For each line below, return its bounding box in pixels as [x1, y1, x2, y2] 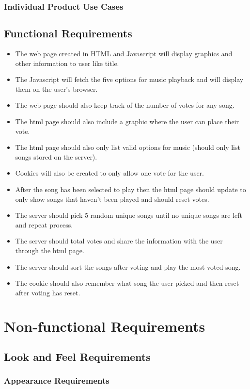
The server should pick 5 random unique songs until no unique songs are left [15, 210, 242, 220]
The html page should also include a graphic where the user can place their [15, 116, 239, 127]
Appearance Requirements [4, 374, 109, 387]
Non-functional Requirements [4, 316, 205, 336]
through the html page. [15, 245, 84, 255]
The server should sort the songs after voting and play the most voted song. [15, 261, 241, 272]
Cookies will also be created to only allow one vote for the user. [15, 168, 204, 178]
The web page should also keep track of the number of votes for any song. [15, 100, 234, 110]
